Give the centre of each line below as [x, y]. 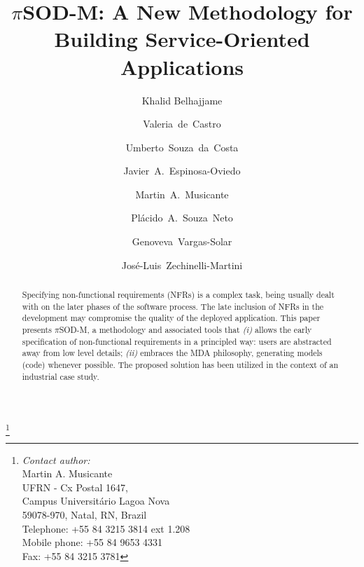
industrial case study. [61, 376]
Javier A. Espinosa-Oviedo [182, 171]
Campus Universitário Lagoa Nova [96, 501]
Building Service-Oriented [182, 39]
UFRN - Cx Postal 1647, [75, 487]
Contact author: [56, 459]
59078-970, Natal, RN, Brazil [84, 514]
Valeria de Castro [182, 124]
